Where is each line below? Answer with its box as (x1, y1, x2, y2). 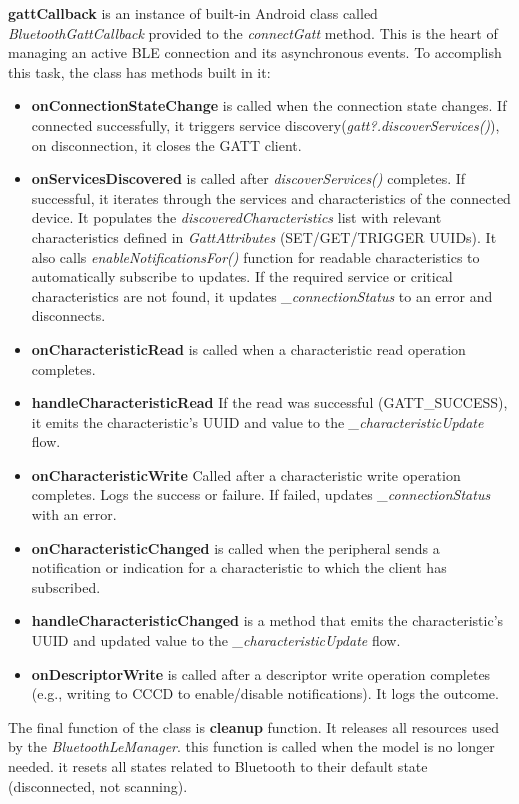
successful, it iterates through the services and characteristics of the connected (31, 187, 511, 208)
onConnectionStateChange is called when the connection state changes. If (31, 95, 507, 116)
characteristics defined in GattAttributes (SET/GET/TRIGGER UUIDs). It (31, 226, 497, 247)
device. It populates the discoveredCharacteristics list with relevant (31, 207, 442, 228)
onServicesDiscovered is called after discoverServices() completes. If (31, 168, 466, 189)
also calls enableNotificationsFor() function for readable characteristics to (31, 246, 480, 267)
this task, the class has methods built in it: (8, 61, 271, 82)
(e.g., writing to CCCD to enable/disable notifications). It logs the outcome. (31, 683, 499, 704)
